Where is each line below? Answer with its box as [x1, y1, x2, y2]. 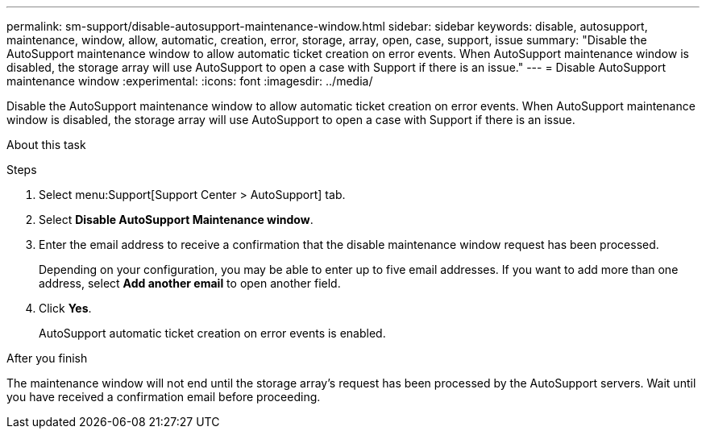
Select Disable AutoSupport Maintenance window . [39, 213, 314, 226]
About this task [6, 138, 86, 151]
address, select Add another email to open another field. [39, 276, 341, 290]
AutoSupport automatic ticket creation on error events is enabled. [39, 326, 386, 340]
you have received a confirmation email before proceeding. [6, 390, 321, 404]
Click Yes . [39, 301, 92, 315]
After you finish [6, 351, 88, 365]
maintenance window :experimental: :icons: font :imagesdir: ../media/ [6, 74, 373, 88]
